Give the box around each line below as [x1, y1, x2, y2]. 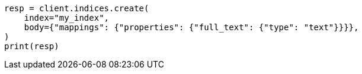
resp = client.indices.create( [4, 4, 149, 13]
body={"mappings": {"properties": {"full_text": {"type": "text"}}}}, [24, 22, 359, 32]
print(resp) [4, 41, 59, 51]
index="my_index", [24, 13, 110, 22]
